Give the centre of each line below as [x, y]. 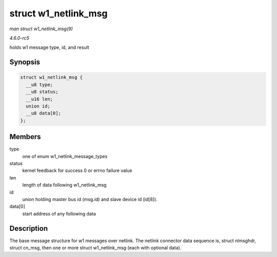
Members [25, 137]
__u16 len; [39, 99]
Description [29, 228]
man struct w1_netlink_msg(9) [41, 29]
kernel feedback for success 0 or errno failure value [77, 171]
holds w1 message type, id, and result [49, 47]
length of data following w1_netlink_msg [65, 185]
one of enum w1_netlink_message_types [65, 156]
